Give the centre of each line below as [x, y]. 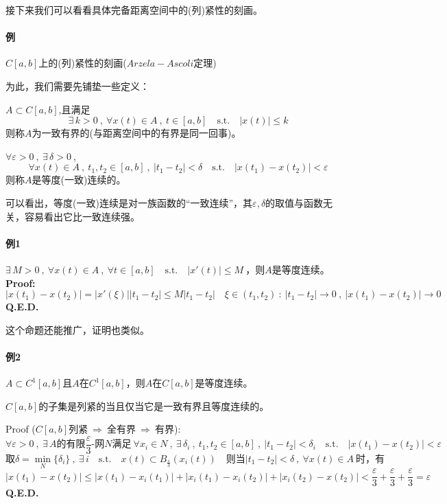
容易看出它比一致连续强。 [82, 216]
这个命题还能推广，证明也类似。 [77, 329]
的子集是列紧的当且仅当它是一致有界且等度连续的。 [154, 405]
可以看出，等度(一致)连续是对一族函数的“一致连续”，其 [129, 202]
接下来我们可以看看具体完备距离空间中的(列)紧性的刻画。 [134, 10]
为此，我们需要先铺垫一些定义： [77, 85]
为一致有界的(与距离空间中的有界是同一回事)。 [136, 133]
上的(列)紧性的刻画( [83, 63]
